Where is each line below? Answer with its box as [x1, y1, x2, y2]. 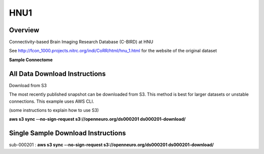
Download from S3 [9, 82, 47, 88]
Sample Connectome [9, 57, 53, 63]
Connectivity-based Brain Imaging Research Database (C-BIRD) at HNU [9, 39, 154, 45]
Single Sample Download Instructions [9, 129, 126, 137]
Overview [9, 26, 40, 34]
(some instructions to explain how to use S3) [9, 107, 99, 113]
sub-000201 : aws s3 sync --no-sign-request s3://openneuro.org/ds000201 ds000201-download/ [9, 142, 214, 148]
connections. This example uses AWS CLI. [9, 98, 94, 104]
